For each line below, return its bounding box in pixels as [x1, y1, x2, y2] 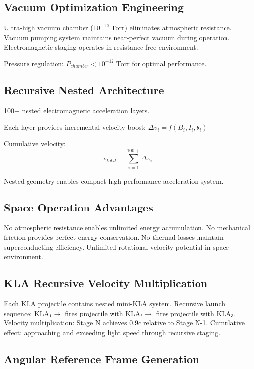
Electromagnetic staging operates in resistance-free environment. [4, 42, 198, 52]
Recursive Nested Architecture [4, 82, 164, 97]
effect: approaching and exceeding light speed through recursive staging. [4, 327, 221, 337]
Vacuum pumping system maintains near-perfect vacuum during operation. [4, 32, 230, 42]
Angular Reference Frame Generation [4, 351, 199, 366]
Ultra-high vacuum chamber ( [4, 23, 93, 33]
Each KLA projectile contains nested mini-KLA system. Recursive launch [4, 298, 225, 309]
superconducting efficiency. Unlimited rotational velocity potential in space [4, 241, 229, 252]
